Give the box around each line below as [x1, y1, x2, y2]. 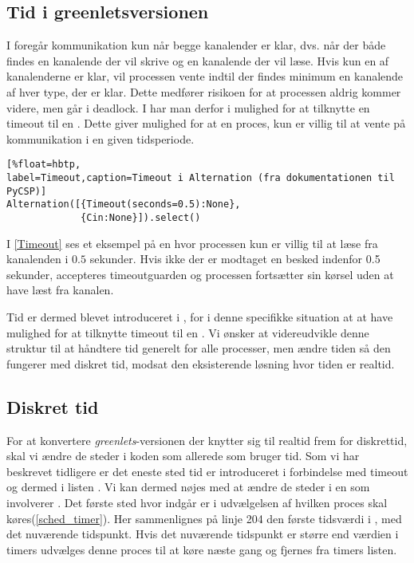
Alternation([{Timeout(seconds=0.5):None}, [6, 199, 241, 211]
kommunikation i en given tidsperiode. [6, 130, 195, 147]
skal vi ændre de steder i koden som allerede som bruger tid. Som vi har [6, 447, 360, 464]
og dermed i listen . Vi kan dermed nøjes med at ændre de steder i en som [6, 478, 370, 495]
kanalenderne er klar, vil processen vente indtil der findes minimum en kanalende [6, 68, 404, 85]
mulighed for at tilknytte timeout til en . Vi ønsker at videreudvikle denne [6, 324, 369, 341]
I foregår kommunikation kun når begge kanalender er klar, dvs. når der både [6, 37, 386, 53]
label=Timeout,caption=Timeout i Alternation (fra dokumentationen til [6, 172, 395, 184]
